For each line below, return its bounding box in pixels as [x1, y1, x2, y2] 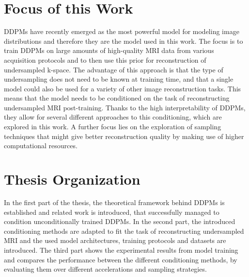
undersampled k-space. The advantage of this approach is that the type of [4, 64, 223, 74]
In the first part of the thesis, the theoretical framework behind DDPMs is [4, 197, 225, 207]
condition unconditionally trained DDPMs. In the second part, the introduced [4, 216, 235, 226]
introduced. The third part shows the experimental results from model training [4, 244, 238, 255]
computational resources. [4, 140, 78, 151]
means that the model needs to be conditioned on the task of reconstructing [4, 93, 230, 103]
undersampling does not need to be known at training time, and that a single [4, 74, 233, 84]
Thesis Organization [4, 169, 140, 189]
